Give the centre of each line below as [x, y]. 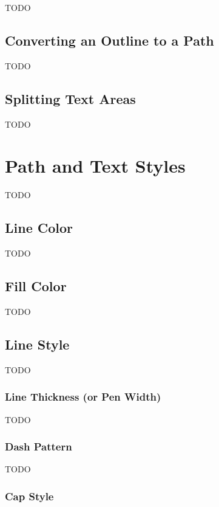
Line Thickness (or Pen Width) [83, 397]
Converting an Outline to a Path [109, 40]
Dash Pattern [39, 447]
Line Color [39, 228]
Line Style [37, 344]
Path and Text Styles [95, 166]
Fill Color [36, 286]
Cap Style [29, 496]
